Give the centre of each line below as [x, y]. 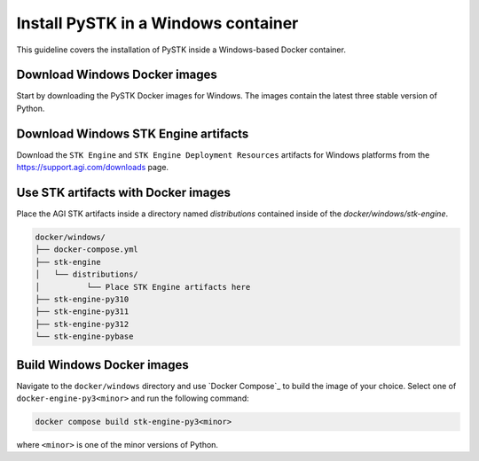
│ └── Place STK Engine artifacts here [143, 287]
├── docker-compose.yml [87, 250]
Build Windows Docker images [103, 365]
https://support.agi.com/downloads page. [92, 168]
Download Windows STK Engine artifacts [133, 133]
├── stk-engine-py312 [82, 324]
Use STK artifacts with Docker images [123, 192]
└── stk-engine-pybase [84, 336]
